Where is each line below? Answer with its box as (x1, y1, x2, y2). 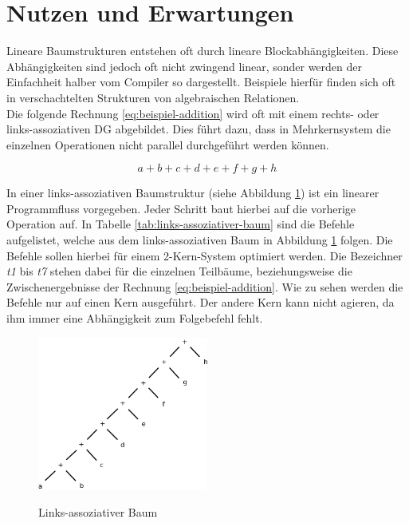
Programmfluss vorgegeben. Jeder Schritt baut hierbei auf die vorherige (6, 200, 356, 216)
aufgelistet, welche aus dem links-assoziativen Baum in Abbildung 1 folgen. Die (6, 232, 393, 248)
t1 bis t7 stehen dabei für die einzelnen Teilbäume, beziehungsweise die (6, 263, 352, 279)
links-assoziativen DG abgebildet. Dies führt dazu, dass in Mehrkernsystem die (6, 121, 391, 137)
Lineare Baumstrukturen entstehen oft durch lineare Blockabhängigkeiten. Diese (6, 42, 399, 59)
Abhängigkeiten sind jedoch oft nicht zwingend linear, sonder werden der (6, 57, 363, 74)
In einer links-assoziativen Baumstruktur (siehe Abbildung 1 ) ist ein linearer (6, 184, 380, 201)
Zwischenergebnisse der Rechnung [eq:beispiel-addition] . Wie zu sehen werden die (6, 278, 403, 295)
